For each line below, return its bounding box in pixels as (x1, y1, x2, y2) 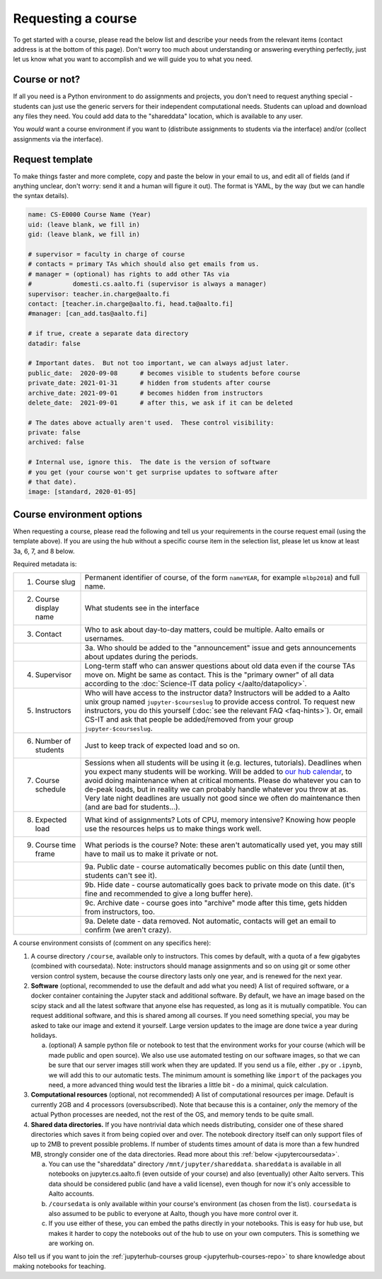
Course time (35, 840, 76, 850)
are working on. (48, 1239, 95, 1248)
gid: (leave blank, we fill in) (28, 231, 141, 238)
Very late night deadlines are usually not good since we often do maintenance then (84, 793, 361, 803)
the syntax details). (13, 192, 69, 200)
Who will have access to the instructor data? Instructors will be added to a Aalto (84, 688, 350, 698)
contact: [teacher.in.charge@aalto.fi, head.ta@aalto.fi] (28, 299, 233, 308)
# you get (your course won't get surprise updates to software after (28, 468, 279, 476)
